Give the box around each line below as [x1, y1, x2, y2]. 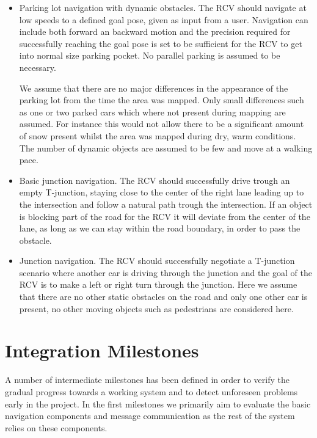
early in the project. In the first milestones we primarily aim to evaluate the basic [5, 397, 311, 410]
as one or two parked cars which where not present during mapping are [19, 105, 286, 118]
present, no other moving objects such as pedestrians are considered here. [19, 302, 294, 315]
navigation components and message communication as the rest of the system [5, 409, 295, 422]
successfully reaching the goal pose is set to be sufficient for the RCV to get [19, 37, 302, 49]
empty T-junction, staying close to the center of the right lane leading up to [19, 186, 304, 199]
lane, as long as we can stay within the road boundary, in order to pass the [19, 222, 301, 235]
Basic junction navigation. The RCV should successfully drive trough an [19, 173, 290, 186]
